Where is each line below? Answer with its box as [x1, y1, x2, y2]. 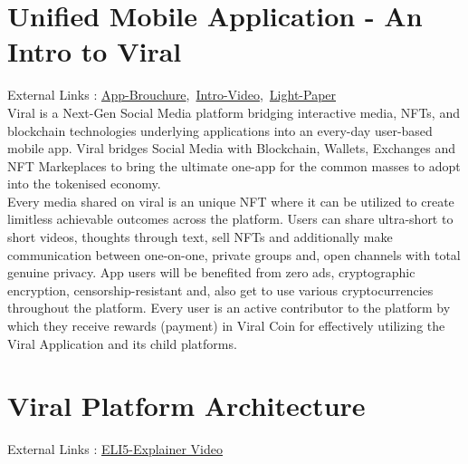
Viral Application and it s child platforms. [7, 333, 237, 353]
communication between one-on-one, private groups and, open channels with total [7, 245, 461, 264]
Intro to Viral [7, 33, 182, 70]
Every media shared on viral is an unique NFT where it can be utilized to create [7, 191, 454, 210]
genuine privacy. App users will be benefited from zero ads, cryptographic [7, 263, 415, 282]
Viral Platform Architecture [7, 387, 366, 424]
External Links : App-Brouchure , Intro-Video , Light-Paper [7, 85, 337, 104]
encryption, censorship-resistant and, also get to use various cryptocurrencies [7, 280, 434, 299]
